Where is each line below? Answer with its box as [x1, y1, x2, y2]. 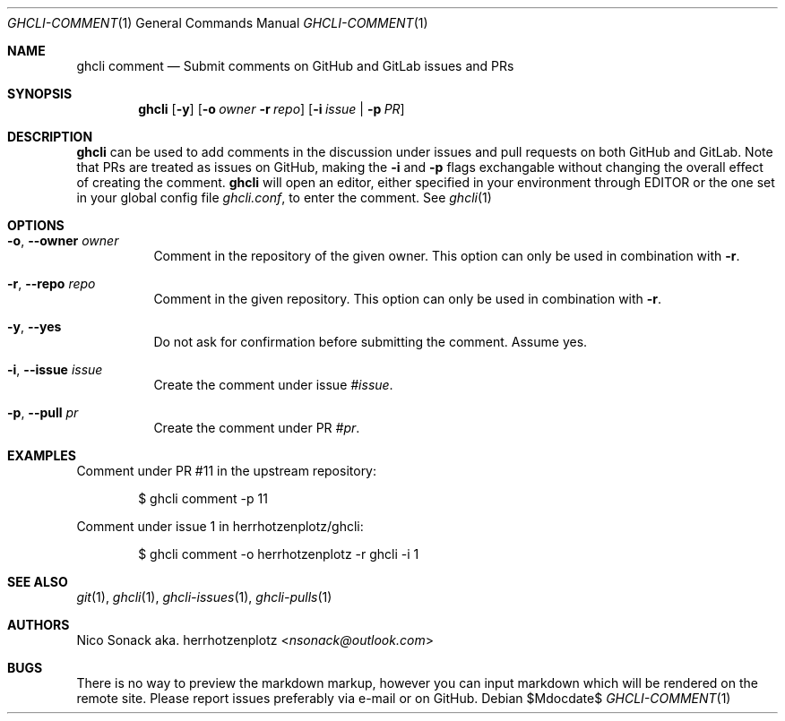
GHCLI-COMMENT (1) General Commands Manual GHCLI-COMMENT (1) [7, 15, 428, 30]
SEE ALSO [7, 574, 68, 589]
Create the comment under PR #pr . [153, 420, 360, 435]
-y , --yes [7, 319, 62, 334]
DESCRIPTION [7, 129, 93, 144]
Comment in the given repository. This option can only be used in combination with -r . [153, 291, 662, 306]
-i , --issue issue [7, 362, 103, 377]
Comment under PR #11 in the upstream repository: [76, 463, 377, 478]
